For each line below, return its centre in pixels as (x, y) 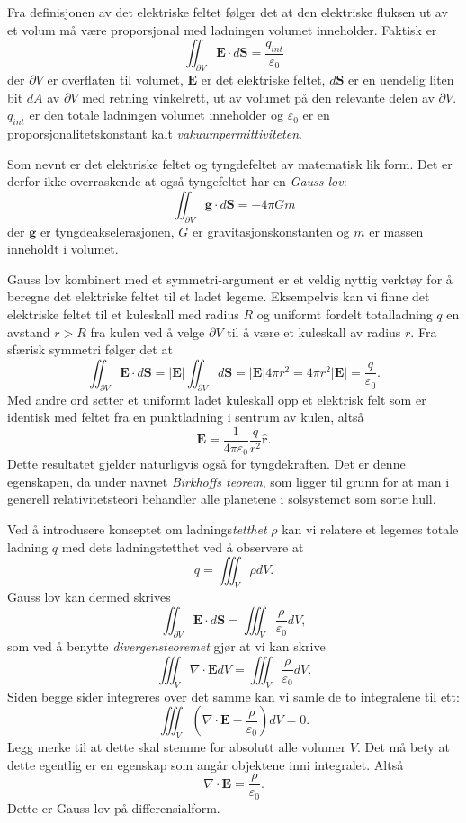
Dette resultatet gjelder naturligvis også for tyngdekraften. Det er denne (206, 464)
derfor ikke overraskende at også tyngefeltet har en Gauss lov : (177, 181)
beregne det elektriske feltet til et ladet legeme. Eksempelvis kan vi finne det (219, 296)
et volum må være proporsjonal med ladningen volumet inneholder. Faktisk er (222, 29)
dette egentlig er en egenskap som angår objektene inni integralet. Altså (206, 764)
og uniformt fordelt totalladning (345, 313)
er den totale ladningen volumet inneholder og (156, 115)
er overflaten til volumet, (115, 79)
